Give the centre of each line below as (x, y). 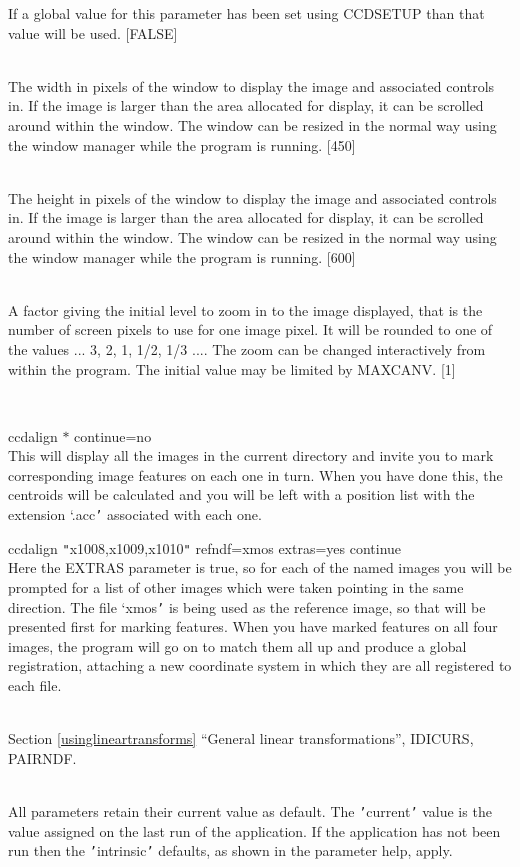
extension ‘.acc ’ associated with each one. (135, 514)
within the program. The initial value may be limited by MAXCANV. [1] (232, 368)
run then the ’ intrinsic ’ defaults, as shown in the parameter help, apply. (230, 850)
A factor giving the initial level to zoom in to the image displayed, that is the (245, 309)
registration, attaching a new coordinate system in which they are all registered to (260, 665)
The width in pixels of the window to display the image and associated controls (251, 85)
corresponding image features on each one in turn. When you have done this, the (255, 474)
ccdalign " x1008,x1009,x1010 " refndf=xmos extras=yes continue (205, 547)
